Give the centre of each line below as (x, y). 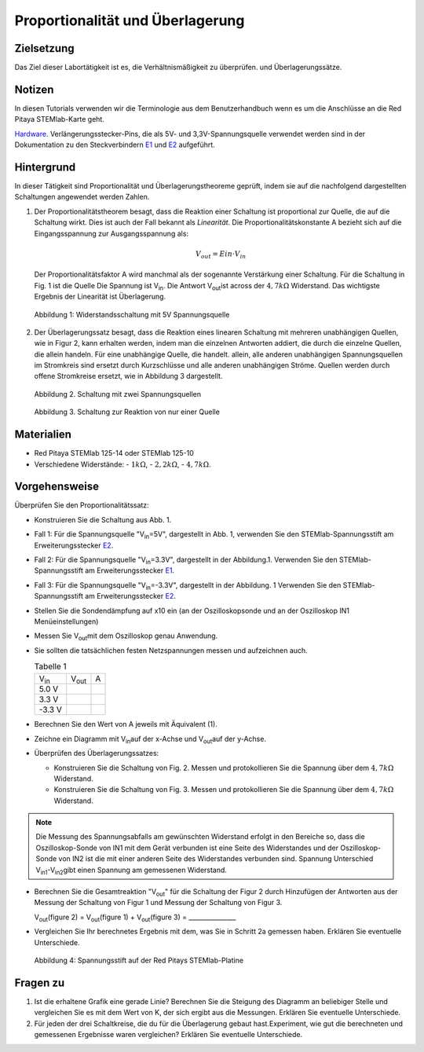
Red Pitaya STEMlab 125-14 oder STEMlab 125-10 (114, 453)
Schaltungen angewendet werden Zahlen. (82, 197)
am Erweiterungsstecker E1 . (130, 570)
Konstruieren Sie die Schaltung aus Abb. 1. (103, 519)
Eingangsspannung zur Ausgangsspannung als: (111, 233)
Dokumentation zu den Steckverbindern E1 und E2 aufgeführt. (115, 145)
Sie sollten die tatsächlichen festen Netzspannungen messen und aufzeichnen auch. (171, 650)
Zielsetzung (44, 48)
